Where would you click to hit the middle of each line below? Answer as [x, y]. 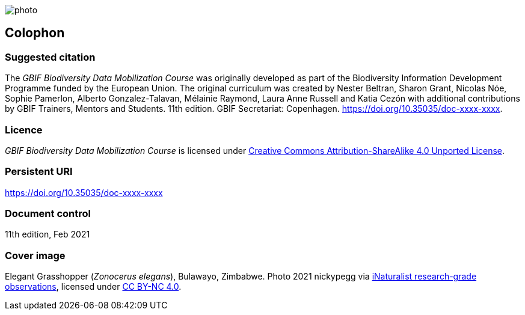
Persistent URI [39, 172]
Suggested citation [50, 57]
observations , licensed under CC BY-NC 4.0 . [93, 287]
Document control [48, 214]
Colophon [35, 33]
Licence [24, 130]
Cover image [35, 255]
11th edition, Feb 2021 [48, 234]
